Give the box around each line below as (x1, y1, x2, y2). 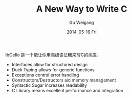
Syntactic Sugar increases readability (11, 82, 88, 88)
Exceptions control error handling (11, 72, 79, 78)
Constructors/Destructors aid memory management (11, 77, 116, 83)
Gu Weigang (69, 20, 94, 25)
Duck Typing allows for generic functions (11, 67, 95, 73)
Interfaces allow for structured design (11, 61, 88, 67)
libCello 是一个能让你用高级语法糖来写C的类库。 (4, 52, 101, 58)
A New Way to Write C (36, 3, 128, 15)
